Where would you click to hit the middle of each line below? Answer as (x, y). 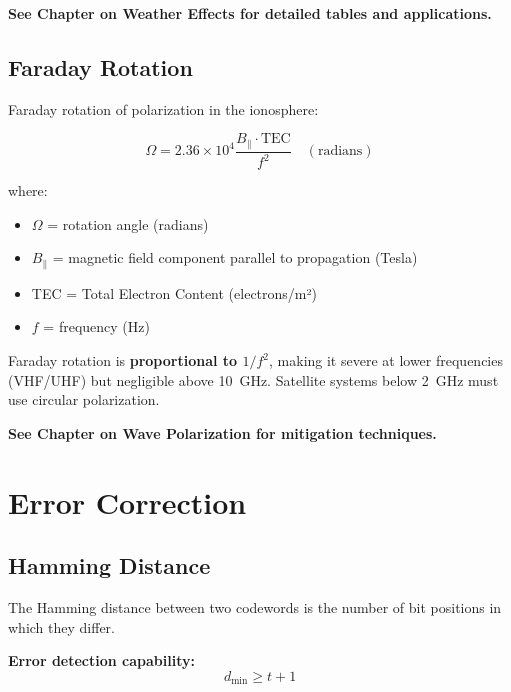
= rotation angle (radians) (128, 223)
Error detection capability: (101, 660)
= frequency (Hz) (96, 326)
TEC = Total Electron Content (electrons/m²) (174, 292)
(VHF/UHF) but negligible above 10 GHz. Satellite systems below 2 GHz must (253, 379)
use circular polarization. (84, 399)
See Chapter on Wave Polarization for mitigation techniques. (222, 432)
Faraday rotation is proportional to (123, 360)
